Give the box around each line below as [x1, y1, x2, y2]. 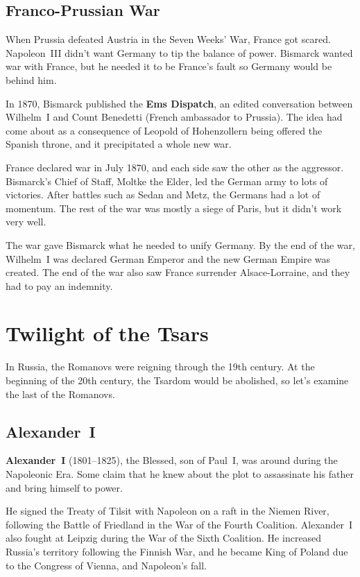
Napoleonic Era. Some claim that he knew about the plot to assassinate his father [6, 467, 354, 481]
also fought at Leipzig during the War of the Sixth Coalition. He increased [6, 531, 322, 545]
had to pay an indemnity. [6, 278, 113, 293]
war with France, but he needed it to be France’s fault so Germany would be [6, 59, 332, 74]
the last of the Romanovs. [6, 386, 115, 401]
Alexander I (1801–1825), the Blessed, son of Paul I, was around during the [6, 453, 338, 467]
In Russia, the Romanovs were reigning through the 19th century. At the [6, 359, 315, 374]
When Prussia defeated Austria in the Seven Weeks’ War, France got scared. [6, 32, 331, 46]
